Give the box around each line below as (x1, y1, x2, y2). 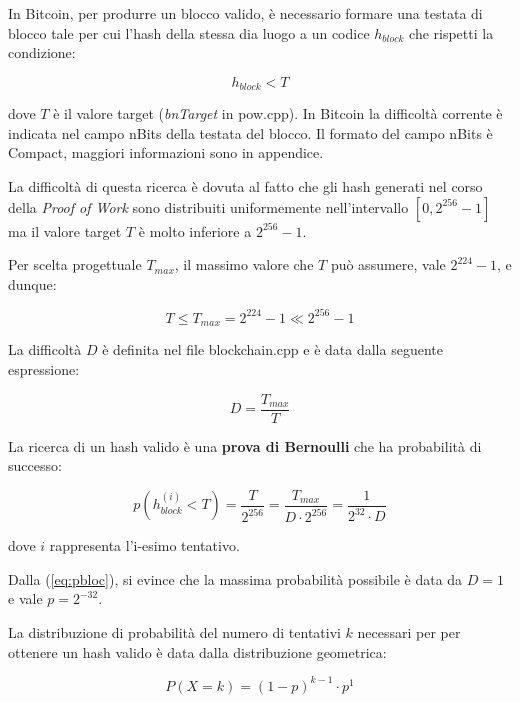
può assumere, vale (330, 254, 446, 275)
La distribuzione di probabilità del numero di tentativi (8, 621, 341, 642)
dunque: (8, 273, 57, 294)
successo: (8, 455, 62, 476)
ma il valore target (8, 220, 122, 241)
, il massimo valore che (174, 254, 314, 275)
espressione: (8, 358, 80, 379)
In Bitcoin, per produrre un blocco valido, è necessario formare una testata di (8, 3, 483, 23)
